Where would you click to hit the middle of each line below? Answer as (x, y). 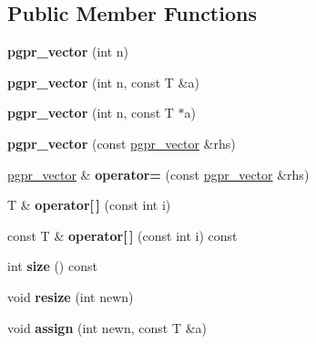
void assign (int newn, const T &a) (107, 327)
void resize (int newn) (71, 296)
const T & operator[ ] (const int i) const (122, 235)
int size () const (52, 266)
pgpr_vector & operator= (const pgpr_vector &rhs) (158, 174)
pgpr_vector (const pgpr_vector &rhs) (122, 143)
